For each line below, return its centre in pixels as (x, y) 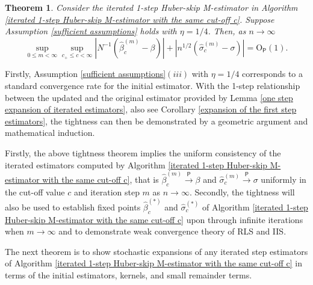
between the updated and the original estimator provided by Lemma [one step (149, 97)
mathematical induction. (50, 133)
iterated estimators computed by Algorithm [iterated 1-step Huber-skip (136, 164)
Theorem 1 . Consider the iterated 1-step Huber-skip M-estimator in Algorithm (151, 7)
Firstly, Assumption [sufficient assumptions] (85, 74)
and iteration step (107, 192)
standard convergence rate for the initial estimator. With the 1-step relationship (153, 85)
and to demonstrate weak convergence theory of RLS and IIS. (172, 231)
